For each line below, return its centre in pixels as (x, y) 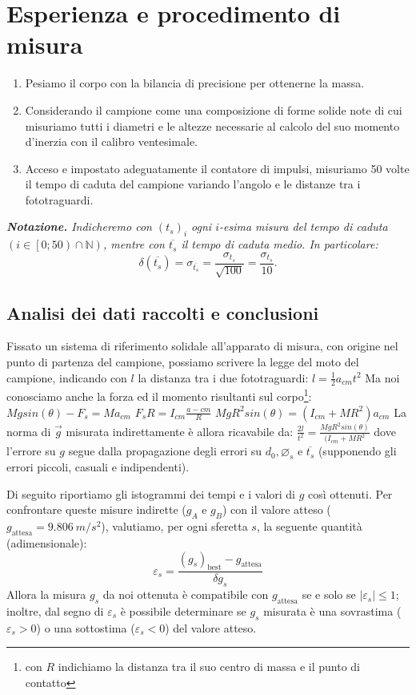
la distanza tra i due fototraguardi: (223, 377)
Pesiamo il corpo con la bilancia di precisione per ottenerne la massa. (195, 83)
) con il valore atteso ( (276, 509)
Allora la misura (46, 594)
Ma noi (382, 377)
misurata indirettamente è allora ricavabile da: (180, 431)
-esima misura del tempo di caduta (303, 226)
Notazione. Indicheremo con (79, 226)
